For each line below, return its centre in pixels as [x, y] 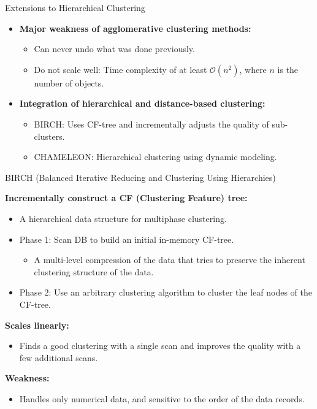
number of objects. [69, 82]
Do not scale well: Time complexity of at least [120, 69]
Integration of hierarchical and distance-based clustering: [142, 103]
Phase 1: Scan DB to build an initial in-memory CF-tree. [127, 239]
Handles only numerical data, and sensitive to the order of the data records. [162, 398]
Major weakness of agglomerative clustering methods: [135, 28]
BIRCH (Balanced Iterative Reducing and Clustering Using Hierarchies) [140, 177]
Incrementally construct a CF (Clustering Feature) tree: [126, 198]
